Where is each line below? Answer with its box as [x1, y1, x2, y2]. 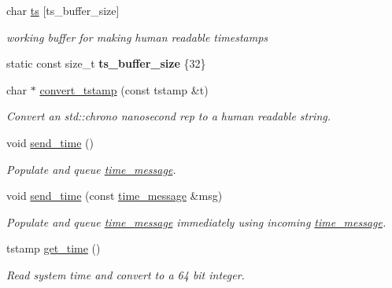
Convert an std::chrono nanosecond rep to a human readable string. [6, 108, 331, 124]
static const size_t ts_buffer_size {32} [6, 55, 206, 72]
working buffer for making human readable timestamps [6, 28, 268, 45]
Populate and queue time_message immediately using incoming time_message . [6, 213, 386, 230]
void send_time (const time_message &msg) [6, 187, 223, 204]
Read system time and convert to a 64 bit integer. [6, 266, 245, 282]
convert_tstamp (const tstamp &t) [39, 81, 209, 98]
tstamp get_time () [6, 240, 101, 257]
